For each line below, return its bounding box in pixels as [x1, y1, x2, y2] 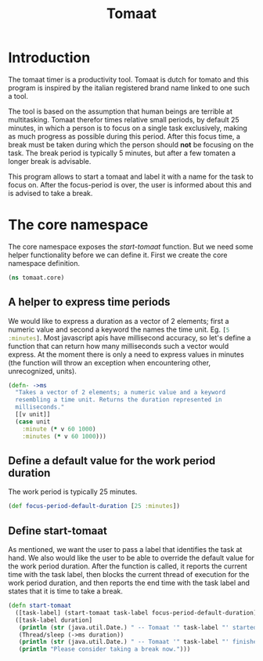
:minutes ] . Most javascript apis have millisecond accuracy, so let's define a [8, 332, 251, 342]
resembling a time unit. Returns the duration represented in [15, 396, 222, 404]
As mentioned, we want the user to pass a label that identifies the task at [8, 545, 243, 554]
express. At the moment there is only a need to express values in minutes [8, 350, 244, 359]
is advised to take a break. [8, 188, 93, 198]
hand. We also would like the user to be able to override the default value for [8, 554, 254, 563]
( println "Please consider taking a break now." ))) [18, 645, 191, 653]
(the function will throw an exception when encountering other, [8, 358, 211, 367]
